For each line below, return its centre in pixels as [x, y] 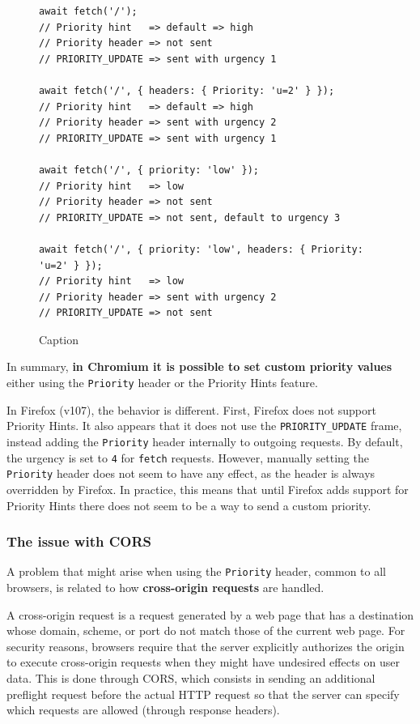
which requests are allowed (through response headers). [143, 710]
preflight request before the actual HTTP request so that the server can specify [203, 694]
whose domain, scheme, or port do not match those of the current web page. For [206, 630]
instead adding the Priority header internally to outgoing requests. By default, [205, 441]
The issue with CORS [79, 541]
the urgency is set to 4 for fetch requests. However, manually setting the [188, 457]
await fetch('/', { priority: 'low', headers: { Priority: [201, 249]
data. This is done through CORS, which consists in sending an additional [191, 677]
